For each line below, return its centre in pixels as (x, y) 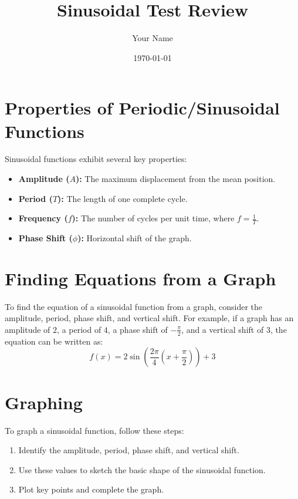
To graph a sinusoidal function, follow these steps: (94, 430)
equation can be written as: (54, 341)
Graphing (44, 402)
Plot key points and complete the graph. (91, 489)
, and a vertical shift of (223, 329)
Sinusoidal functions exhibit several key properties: (96, 159)
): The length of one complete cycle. (123, 198)
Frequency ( (43, 218)
